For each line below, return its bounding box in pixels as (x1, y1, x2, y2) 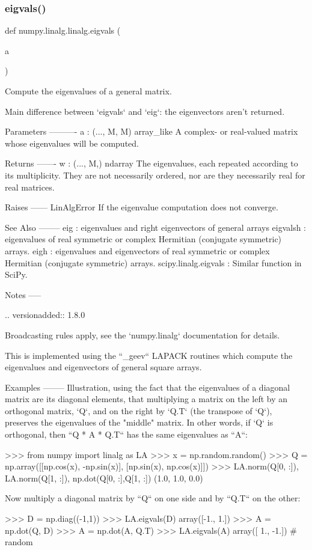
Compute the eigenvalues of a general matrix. (5, 85, 172, 97)
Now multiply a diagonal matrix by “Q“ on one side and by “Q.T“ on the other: (5, 492, 301, 504)
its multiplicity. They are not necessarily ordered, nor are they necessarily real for (5, 168, 305, 181)
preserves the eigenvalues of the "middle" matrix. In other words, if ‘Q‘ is (5, 416, 274, 429)
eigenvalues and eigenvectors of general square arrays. (5, 361, 202, 373)
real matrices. (5, 180, 55, 193)
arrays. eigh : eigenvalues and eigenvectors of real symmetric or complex (5, 244, 270, 257)
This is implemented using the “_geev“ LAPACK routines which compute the (5, 349, 293, 361)
